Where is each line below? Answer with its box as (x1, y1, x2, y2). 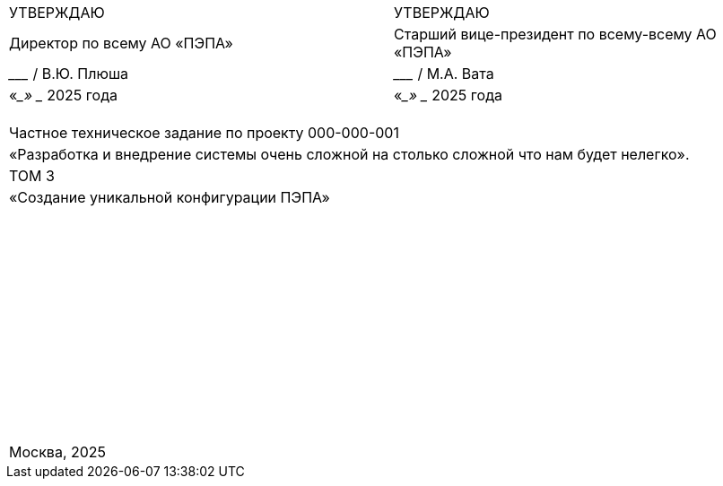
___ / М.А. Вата (394, 65, 494, 82)
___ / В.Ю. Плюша (9, 65, 129, 82)
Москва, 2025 (9, 443, 107, 461)
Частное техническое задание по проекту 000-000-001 (9, 124, 399, 142)
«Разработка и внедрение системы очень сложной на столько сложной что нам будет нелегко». (9, 145, 690, 163)
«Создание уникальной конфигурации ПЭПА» (9, 188, 330, 206)
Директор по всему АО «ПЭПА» (9, 34, 233, 52)
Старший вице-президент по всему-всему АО (394, 25, 717, 43)
